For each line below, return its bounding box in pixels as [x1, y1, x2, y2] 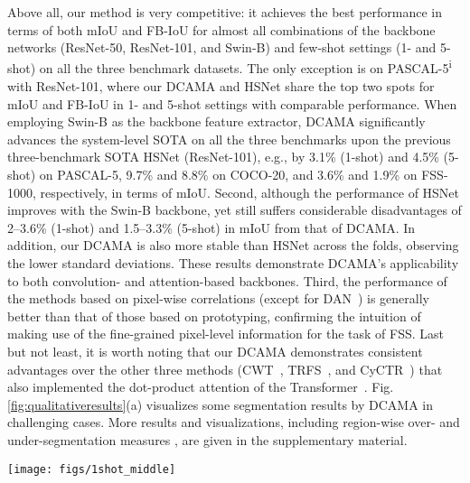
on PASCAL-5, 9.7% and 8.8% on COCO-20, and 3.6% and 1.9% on [39, 165, 418, 183]
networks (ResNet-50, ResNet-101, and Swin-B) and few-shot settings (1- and [7, 38, 437, 57]
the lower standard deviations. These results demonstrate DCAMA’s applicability [7, 253, 459, 272]
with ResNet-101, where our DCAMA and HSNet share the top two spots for [7, 77, 435, 96]
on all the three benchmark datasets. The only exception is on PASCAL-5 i [39, 56, 452, 78]
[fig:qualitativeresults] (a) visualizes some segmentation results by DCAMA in [7, 395, 434, 413]
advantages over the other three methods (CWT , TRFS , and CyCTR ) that [7, 359, 443, 378]
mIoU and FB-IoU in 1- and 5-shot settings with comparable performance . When [7, 94, 457, 113]
